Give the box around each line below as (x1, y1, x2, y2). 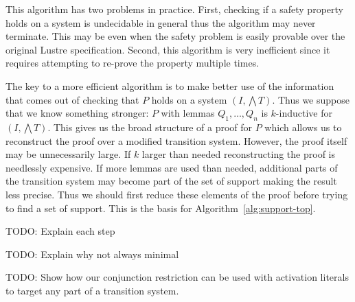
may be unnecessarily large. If (5, 147, 131, 161)
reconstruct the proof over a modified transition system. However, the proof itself (5, 133, 347, 148)
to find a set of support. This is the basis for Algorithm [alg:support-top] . (5, 200, 316, 215)
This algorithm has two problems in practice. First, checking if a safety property (5, 2, 343, 16)
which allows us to (264, 119, 342, 134)
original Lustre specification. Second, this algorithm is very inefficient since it (5, 42, 330, 56)
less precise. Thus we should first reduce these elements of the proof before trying (5, 187, 348, 201)
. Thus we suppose (272, 92, 350, 106)
